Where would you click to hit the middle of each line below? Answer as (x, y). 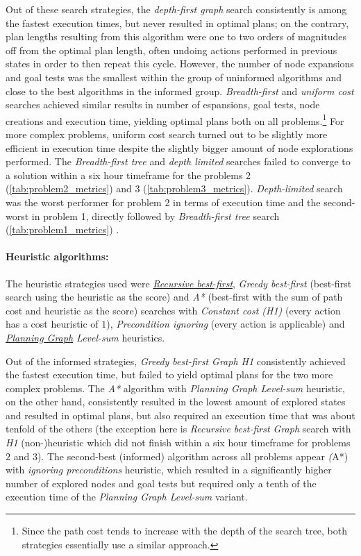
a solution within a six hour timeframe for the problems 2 (128, 175)
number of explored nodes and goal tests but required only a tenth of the (161, 483)
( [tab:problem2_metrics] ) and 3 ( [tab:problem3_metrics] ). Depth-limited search (174, 188)
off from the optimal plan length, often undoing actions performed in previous (171, 50)
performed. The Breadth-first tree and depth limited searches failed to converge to (178, 161)
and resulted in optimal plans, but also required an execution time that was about (180, 415)
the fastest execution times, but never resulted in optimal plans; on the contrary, (177, 23)
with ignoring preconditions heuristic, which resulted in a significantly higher (169, 470)
